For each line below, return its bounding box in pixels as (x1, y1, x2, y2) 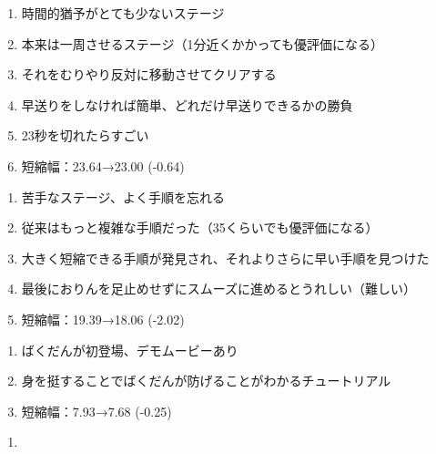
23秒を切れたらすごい (21, 126, 149, 145)
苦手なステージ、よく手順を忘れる (21, 187, 226, 206)
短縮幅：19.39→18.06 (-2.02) (21, 309, 185, 328)
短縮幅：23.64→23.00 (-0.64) (21, 156, 185, 175)
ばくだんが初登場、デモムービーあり (21, 340, 238, 359)
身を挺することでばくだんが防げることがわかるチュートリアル (21, 371, 391, 390)
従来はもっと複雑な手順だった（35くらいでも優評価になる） (21, 218, 379, 237)
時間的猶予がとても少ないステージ (21, 4, 225, 22)
